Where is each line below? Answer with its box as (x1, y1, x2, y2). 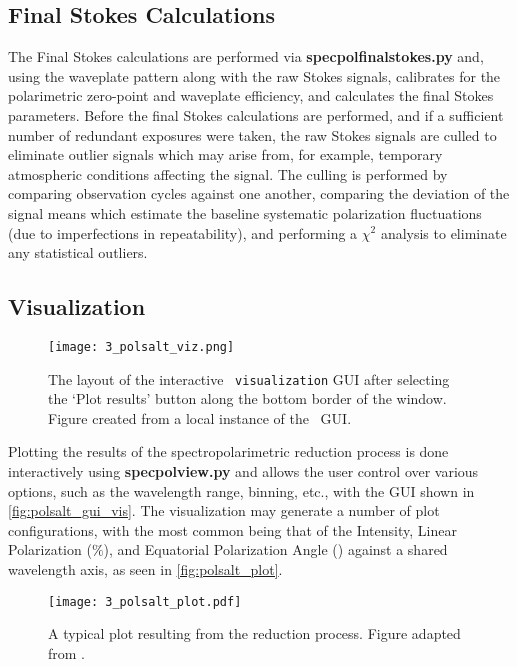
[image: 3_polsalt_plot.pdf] (48, 594, 242, 609)
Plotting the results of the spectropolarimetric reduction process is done (8, 441, 449, 462)
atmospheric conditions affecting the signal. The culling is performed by (8, 163, 448, 184)
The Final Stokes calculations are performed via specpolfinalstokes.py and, (8, 46, 484, 67)
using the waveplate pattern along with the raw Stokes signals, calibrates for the (8, 65, 501, 86)
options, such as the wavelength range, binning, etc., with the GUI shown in (8, 480, 475, 501)
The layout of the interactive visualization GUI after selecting (48, 368, 450, 389)
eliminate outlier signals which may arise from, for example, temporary (8, 144, 443, 165)
